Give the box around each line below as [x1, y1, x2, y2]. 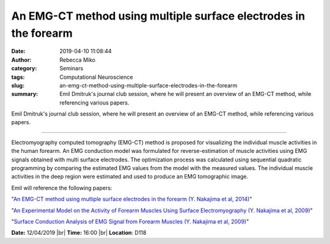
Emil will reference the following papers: [11, 184, 112, 191]
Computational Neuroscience [59, 73, 133, 81]
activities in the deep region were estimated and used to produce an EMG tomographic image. [11, 173, 249, 180]
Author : [11, 56, 32, 64]
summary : [11, 91, 38, 98]
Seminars [59, 65, 84, 72]
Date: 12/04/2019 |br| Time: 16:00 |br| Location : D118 [11, 229, 147, 237]
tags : [11, 73, 25, 81]
